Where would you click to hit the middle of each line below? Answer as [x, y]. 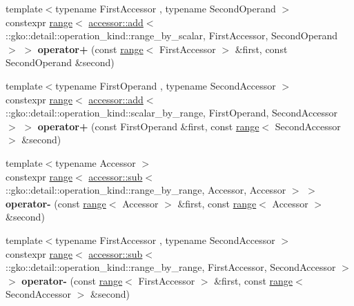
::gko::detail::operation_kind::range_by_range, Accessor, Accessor [146, 190]
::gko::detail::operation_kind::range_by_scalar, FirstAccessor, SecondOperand [172, 35]
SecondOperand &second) [60, 62]
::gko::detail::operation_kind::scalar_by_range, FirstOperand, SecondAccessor [172, 113]
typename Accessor [96, 162]
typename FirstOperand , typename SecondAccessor [166, 85]
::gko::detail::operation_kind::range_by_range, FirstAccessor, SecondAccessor [171, 267]
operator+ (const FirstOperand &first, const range [148, 126]
